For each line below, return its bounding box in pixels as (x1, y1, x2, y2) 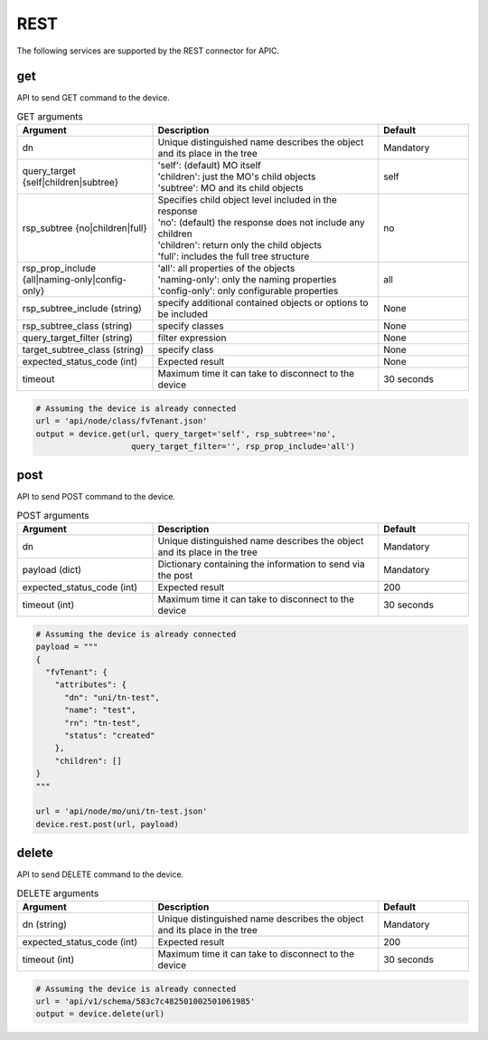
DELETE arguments (16, 887, 99, 900)
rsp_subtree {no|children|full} (22, 222, 148, 234)
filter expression (157, 331, 227, 344)
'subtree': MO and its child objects (157, 182, 304, 195)
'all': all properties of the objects (157, 262, 296, 275)
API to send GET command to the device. (16, 92, 171, 103)
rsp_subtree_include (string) (22, 302, 142, 315)
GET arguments (16, 110, 83, 123)
